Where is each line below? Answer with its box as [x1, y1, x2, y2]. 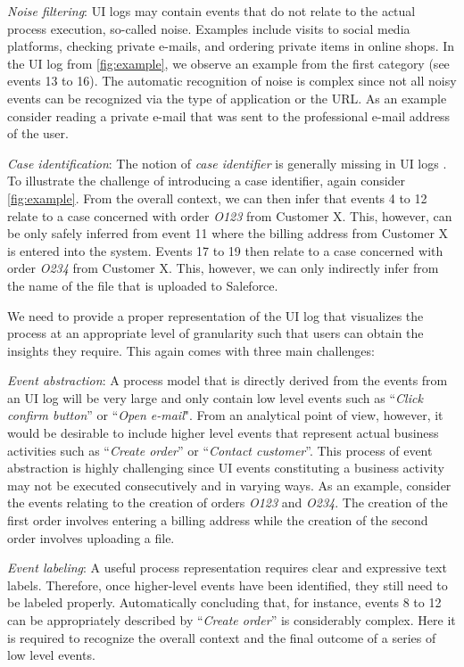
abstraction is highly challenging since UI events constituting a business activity [7, 458, 444, 477]
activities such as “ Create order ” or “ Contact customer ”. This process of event [7, 441, 433, 459]
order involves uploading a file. [7, 528, 175, 547]
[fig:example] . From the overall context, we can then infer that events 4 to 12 [7, 188, 427, 207]
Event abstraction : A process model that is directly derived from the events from [7, 371, 448, 390]
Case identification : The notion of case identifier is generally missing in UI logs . [7, 153, 447, 172]
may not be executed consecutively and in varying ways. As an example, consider [7, 475, 452, 494]
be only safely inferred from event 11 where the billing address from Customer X [7, 224, 449, 243]
